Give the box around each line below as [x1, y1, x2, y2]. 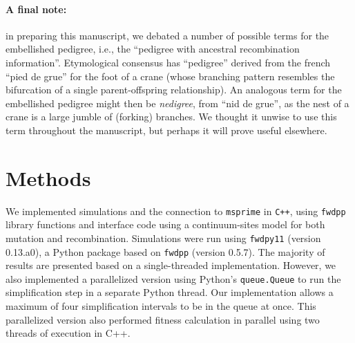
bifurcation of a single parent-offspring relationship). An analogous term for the [6, 82, 342, 97]
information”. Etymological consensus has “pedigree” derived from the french [6, 55, 331, 69]
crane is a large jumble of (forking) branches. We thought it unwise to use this [6, 109, 337, 124]
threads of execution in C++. [6, 326, 131, 340]
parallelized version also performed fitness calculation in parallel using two [6, 312, 320, 326]
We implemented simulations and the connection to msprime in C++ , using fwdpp [6, 203, 346, 218]
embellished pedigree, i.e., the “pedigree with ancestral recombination [6, 41, 300, 56]
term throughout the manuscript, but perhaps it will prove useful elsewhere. [6, 122, 327, 137]
